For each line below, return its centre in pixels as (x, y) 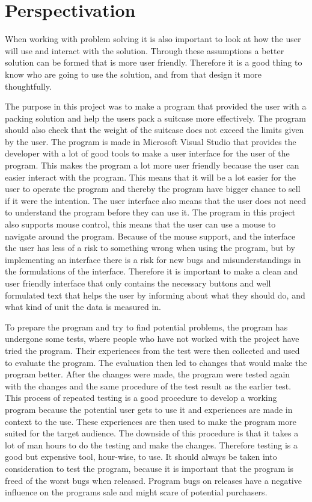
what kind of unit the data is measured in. (83, 307)
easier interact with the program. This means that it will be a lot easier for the (150, 177)
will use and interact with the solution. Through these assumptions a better (145, 50)
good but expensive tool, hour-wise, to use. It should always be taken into (141, 457)
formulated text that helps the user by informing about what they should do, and (155, 295)
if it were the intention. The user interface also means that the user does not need (155, 200)
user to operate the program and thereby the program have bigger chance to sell (153, 189)
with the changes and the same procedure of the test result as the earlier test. (148, 386)
